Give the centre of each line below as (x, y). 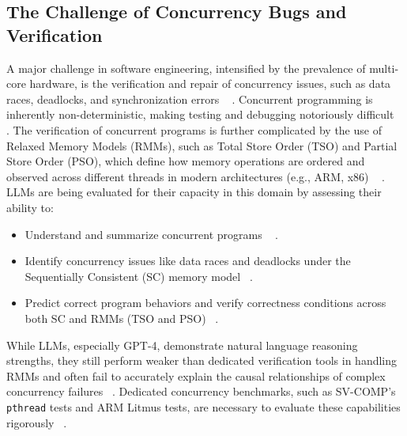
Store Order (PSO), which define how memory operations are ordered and (186, 161)
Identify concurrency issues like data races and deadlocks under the (188, 261)
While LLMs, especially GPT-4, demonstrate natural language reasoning (182, 345)
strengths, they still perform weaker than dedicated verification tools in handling (202, 360)
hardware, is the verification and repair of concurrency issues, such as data (210, 83)
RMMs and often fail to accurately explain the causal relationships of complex (196, 375)
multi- (384, 68)
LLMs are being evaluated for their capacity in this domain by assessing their (194, 192)
